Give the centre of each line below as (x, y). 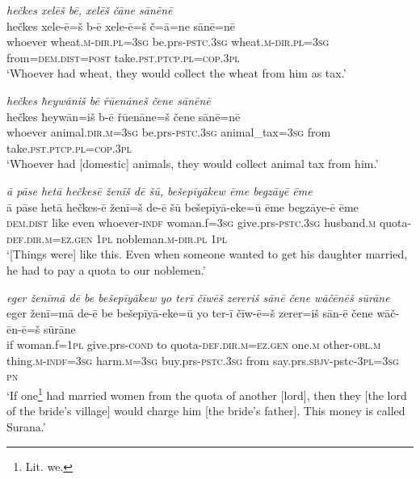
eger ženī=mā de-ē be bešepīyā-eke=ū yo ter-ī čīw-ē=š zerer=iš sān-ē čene (190, 313)
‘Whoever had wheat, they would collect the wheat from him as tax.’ (176, 73)
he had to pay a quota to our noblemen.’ (106, 269)
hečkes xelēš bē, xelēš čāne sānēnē (90, 10)
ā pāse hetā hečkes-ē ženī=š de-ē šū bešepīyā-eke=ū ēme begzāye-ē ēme (183, 206)
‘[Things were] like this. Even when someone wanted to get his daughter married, (207, 254)
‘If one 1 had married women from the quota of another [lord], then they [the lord (207, 394)
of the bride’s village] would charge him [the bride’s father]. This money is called (206, 411)
